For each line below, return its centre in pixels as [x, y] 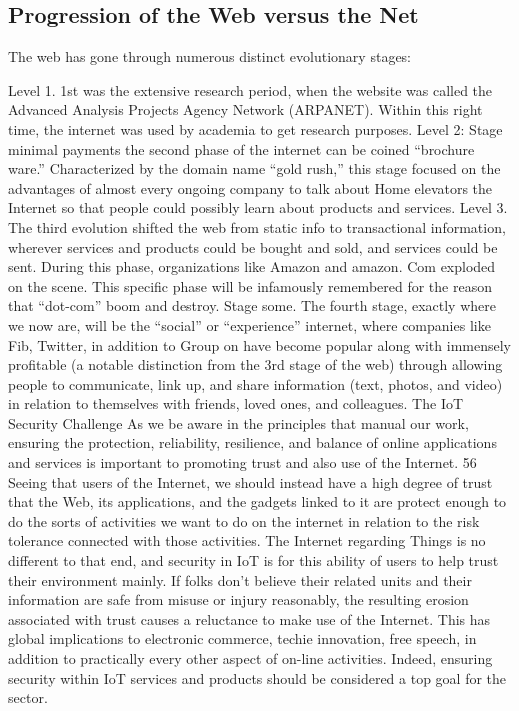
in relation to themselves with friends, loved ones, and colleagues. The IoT [236, 403]
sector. [28, 697]
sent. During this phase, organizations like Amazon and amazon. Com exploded [252, 266]
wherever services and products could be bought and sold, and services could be [253, 246]
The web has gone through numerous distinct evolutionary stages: [210, 56]
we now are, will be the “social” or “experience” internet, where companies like [249, 324]
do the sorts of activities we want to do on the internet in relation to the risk [244, 520]
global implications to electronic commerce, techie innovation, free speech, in [242, 638]
